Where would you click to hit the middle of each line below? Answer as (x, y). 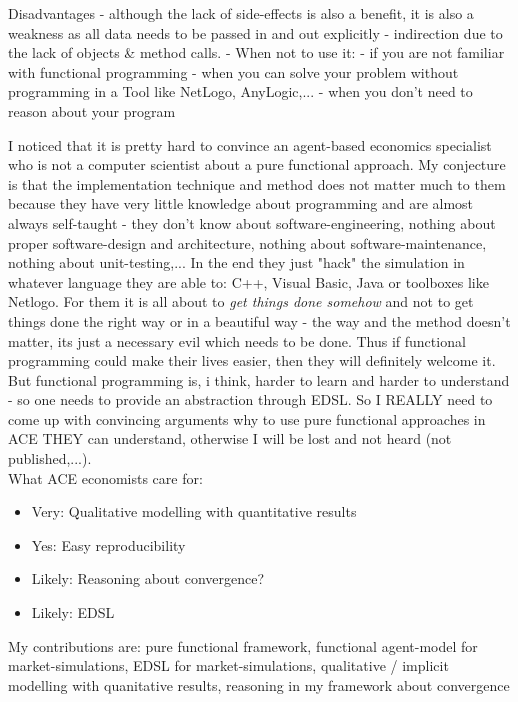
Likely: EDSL (73, 612)
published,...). (50, 458)
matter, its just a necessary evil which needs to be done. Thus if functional (237, 340)
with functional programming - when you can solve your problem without (233, 71)
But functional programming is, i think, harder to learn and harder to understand (259, 379)
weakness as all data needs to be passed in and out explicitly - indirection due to (255, 32)
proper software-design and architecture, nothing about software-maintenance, (247, 242)
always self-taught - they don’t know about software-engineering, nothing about (252, 222)
